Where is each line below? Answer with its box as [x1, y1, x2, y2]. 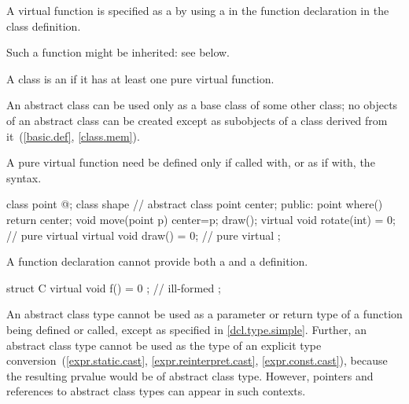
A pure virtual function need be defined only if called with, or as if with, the [6, 154, 375, 171]
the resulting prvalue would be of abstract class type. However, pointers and [6, 367, 374, 384]
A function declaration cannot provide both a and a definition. [6, 253, 308, 270]
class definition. [6, 17, 81, 34]
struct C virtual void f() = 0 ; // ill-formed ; [6, 279, 221, 296]
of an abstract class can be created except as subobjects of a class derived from [6, 112, 388, 128]
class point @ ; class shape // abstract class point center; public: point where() [6, 196, 383, 212]
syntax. [6, 169, 42, 185]
